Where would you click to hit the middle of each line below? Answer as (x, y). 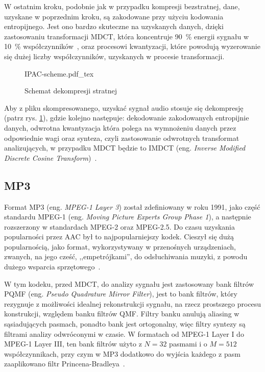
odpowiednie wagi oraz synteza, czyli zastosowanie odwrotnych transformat (122, 138)
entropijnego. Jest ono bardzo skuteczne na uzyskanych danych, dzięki (114, 26)
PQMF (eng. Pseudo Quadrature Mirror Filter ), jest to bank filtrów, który (121, 294)
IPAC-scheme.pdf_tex (59, 73)
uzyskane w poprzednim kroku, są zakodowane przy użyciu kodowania (114, 16)
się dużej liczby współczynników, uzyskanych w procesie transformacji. (114, 56)
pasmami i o (188, 344)
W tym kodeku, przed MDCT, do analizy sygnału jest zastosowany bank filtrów (129, 283)
